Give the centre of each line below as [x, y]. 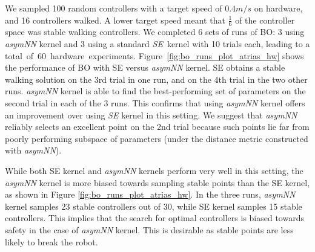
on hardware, [278, 8]
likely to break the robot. [51, 241]
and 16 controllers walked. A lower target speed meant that [115, 20]
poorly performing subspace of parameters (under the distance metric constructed [157, 138]
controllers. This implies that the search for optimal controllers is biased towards [154, 218]
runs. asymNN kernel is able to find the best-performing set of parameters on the [155, 91]
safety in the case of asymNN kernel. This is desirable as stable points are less [149, 229]
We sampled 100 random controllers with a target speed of [114, 8]
